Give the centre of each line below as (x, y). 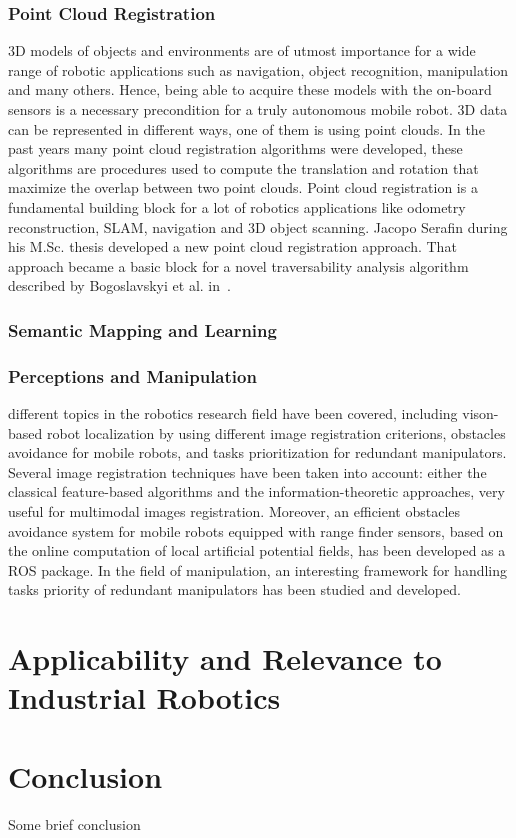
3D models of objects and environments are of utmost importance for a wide (242, 50)
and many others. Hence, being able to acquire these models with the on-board (250, 89)
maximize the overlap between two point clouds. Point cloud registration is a (243, 187)
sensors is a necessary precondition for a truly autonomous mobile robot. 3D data (258, 109)
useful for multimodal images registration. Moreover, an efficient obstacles (234, 510)
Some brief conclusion (74, 823)
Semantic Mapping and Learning (142, 329)
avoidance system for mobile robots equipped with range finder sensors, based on (256, 530)
